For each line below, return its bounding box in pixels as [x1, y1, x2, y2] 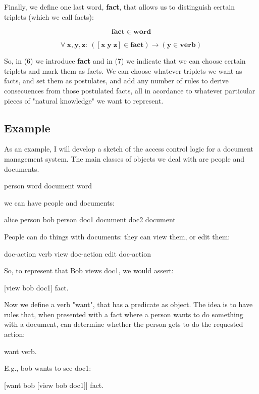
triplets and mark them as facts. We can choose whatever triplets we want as [4, 65, 242, 76]
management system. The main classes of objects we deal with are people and [4, 153, 245, 164]
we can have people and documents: [4, 197, 115, 208]
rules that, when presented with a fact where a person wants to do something [4, 309, 243, 319]
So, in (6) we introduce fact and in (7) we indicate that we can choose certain [4, 56, 246, 66]
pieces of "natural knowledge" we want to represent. [4, 95, 164, 106]
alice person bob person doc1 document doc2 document [4, 214, 176, 225]
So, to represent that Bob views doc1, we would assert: [4, 265, 174, 276]
